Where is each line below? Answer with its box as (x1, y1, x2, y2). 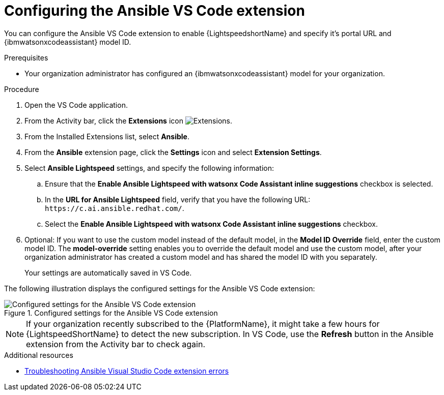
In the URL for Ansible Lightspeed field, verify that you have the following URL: (45, 195, 311, 204)
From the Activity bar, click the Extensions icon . (24, 116, 232, 125)
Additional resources (4, 350, 73, 359)
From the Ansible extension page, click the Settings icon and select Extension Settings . (24, 147, 322, 157)
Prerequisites (4, 53, 48, 62)
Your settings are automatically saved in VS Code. (24, 268, 192, 277)
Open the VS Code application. (24, 100, 128, 109)
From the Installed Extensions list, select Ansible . (24, 132, 189, 141)
